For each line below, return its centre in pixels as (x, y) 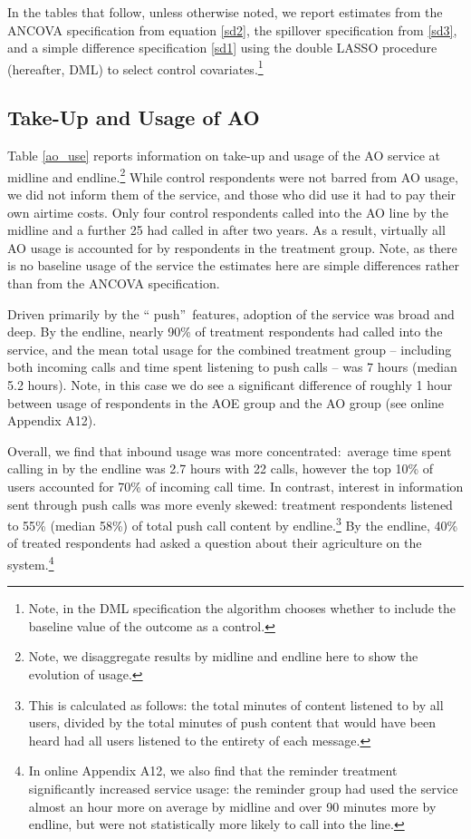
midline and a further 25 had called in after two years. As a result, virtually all (226, 230)
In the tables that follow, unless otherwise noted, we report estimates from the (225, 12)
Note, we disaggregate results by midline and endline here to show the (223, 656)
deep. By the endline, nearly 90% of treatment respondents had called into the (225, 332)
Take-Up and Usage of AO (134, 117)
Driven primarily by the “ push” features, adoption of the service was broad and (231, 313)
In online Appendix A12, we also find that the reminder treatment (213, 771)
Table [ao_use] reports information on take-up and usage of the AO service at (224, 156)
